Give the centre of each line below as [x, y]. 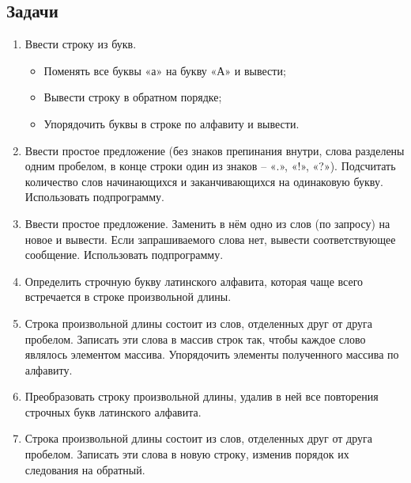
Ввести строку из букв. [81, 44]
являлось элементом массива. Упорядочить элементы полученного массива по [212, 354]
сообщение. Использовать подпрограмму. [124, 255]
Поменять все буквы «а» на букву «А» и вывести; [165, 70]
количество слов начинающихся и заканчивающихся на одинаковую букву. [204, 181]
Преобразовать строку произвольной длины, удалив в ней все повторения [202, 396]
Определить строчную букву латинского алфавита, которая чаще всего [194, 281]
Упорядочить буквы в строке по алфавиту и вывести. [172, 123]
